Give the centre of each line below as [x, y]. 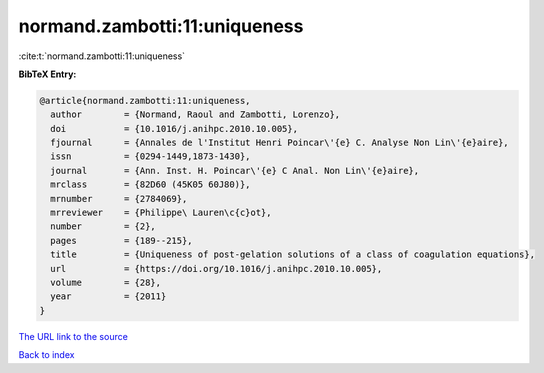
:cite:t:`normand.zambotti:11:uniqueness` [101, 56]
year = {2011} [108, 296]
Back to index [46, 355]
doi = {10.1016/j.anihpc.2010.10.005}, [174, 128]
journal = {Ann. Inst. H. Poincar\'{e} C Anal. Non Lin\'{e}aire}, [235, 170]
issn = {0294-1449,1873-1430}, [150, 156]
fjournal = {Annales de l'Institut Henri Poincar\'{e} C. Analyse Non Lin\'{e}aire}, [279, 143]
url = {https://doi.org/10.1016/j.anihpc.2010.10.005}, [216, 268]
